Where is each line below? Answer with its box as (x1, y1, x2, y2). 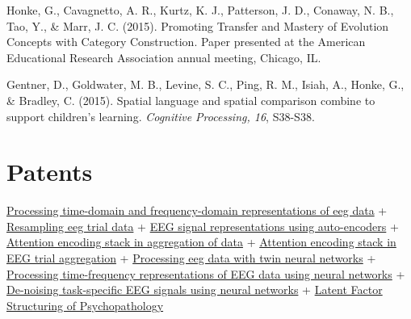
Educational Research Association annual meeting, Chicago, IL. (6, 48, 321, 65)
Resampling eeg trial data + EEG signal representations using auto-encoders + (6, 217, 399, 234)
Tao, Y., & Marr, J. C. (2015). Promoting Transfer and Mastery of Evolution (6, 17, 389, 34)
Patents (6, 155, 93, 188)
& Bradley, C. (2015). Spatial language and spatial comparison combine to (6, 91, 375, 108)
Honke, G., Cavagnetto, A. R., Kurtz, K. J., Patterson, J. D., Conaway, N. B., (6, 2, 394, 18)
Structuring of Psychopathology (6, 296, 164, 313)
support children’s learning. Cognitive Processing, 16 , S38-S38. (6, 107, 315, 124)
